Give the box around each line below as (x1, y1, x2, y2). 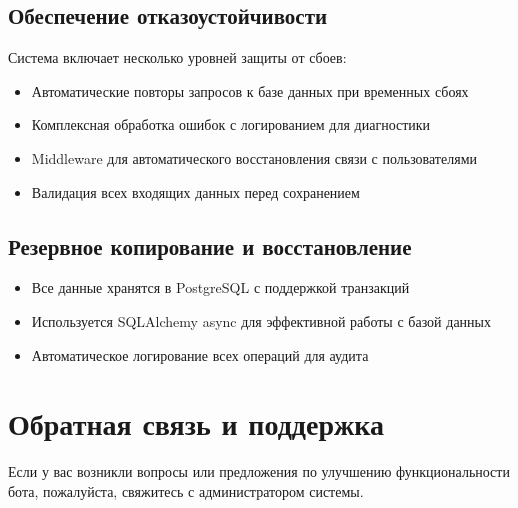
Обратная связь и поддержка (8, 403, 385, 444)
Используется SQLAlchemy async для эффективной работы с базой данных (31, 310, 491, 331)
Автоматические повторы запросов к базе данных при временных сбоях (31, 80, 469, 101)
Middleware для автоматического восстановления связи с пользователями (31, 147, 477, 168)
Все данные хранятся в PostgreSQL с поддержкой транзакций (31, 277, 410, 298)
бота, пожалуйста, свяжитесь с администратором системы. (8, 480, 364, 501)
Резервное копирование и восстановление (8, 230, 412, 261)
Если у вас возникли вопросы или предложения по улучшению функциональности (8, 461, 510, 482)
